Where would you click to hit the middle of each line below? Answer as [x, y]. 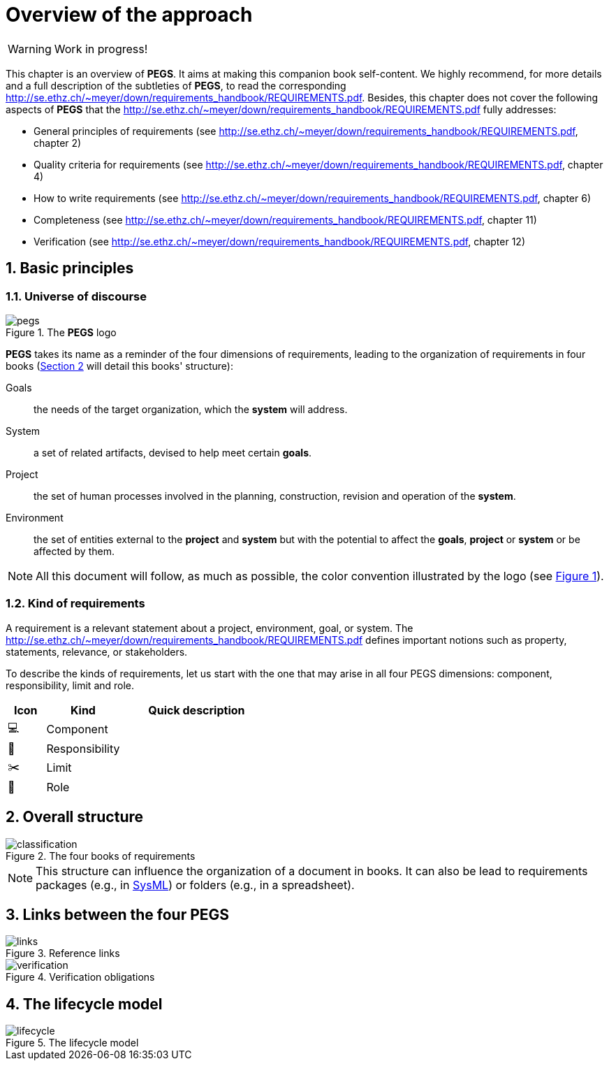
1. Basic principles [70, 268]
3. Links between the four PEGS [118, 914]
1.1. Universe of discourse [76, 296]
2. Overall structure [75, 817]
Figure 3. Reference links [63, 953]
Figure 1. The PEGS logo [61, 332]
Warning [30, 49]
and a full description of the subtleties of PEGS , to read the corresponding [176, 85]
